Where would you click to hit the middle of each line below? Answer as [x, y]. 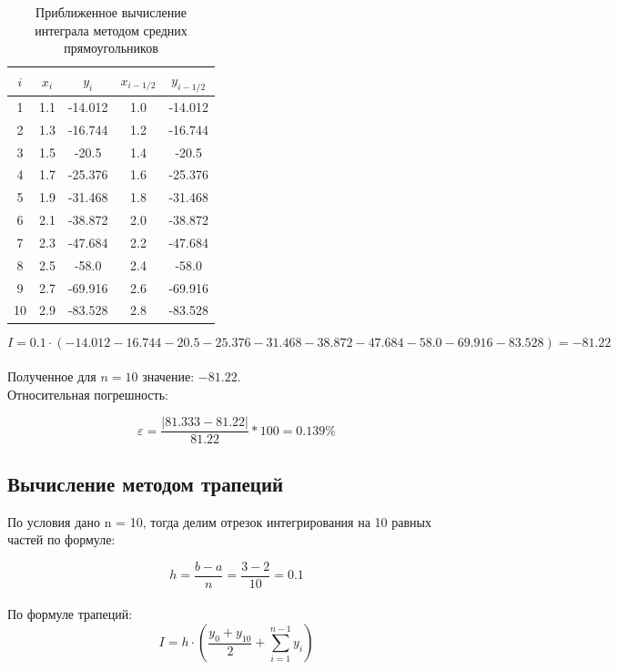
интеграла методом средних [111, 30]
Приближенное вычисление [111, 12]
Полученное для [52, 376]
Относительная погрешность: [88, 394]
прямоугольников [111, 48]
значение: [168, 376]
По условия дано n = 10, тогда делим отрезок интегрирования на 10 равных [219, 521]
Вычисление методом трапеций [146, 483]
